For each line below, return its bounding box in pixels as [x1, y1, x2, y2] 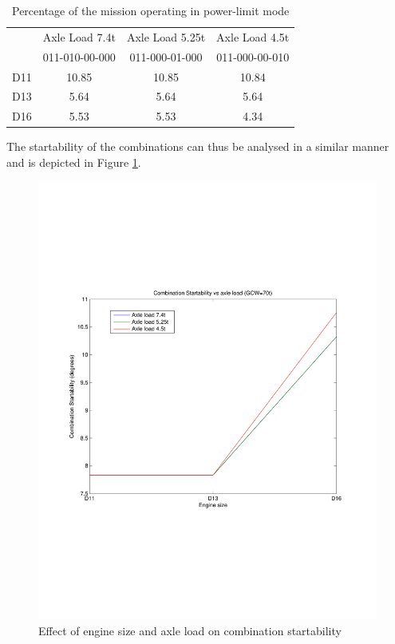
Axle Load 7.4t [42, 28, 116, 45]
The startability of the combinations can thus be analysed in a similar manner [6, 138, 389, 155]
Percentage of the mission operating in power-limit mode [11, 2, 290, 18]
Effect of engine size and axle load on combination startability [38, 622, 342, 638]
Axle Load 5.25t [126, 28, 206, 45]
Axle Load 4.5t [216, 28, 290, 45]
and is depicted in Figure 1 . [6, 153, 141, 170]
